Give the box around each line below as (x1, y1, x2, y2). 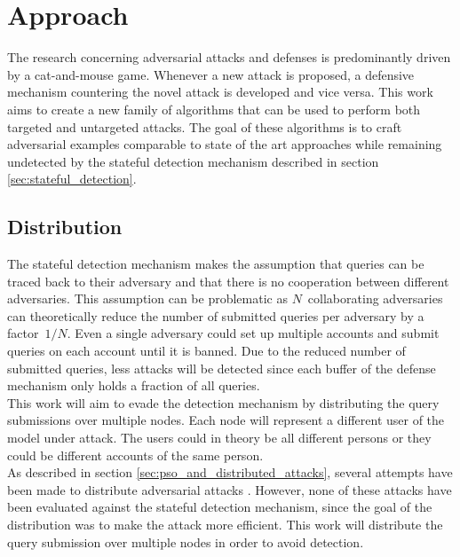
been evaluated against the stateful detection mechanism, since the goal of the (7, 498, 432, 516)
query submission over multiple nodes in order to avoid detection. (7, 532, 364, 551)
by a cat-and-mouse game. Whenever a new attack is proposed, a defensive (7, 65, 415, 83)
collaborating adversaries (307, 289, 443, 308)
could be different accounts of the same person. (7, 445, 264, 464)
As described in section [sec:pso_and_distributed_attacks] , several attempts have (7, 463, 453, 482)
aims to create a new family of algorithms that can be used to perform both (7, 99, 421, 118)
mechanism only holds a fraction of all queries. (7, 376, 260, 395)
